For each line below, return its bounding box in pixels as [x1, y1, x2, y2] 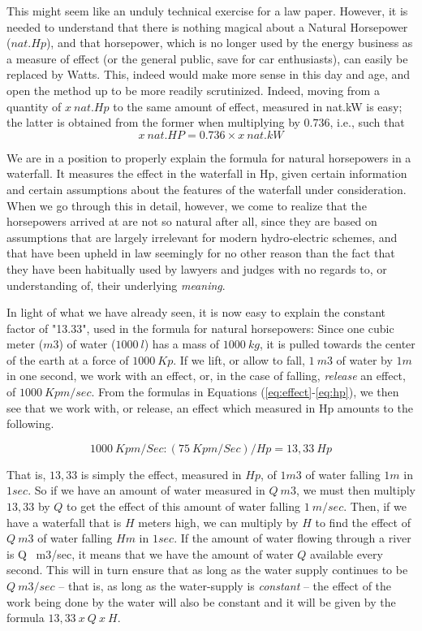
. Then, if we [343, 498, 407, 515]
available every [310, 545, 383, 562]
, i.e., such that [329, 114, 405, 131]
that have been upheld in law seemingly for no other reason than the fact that [6, 244, 395, 261]
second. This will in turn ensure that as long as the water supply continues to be [6, 561, 408, 578]
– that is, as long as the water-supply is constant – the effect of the [58, 577, 392, 594]
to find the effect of [315, 513, 411, 530]
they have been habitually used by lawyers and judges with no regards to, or [6, 260, 387, 277]
